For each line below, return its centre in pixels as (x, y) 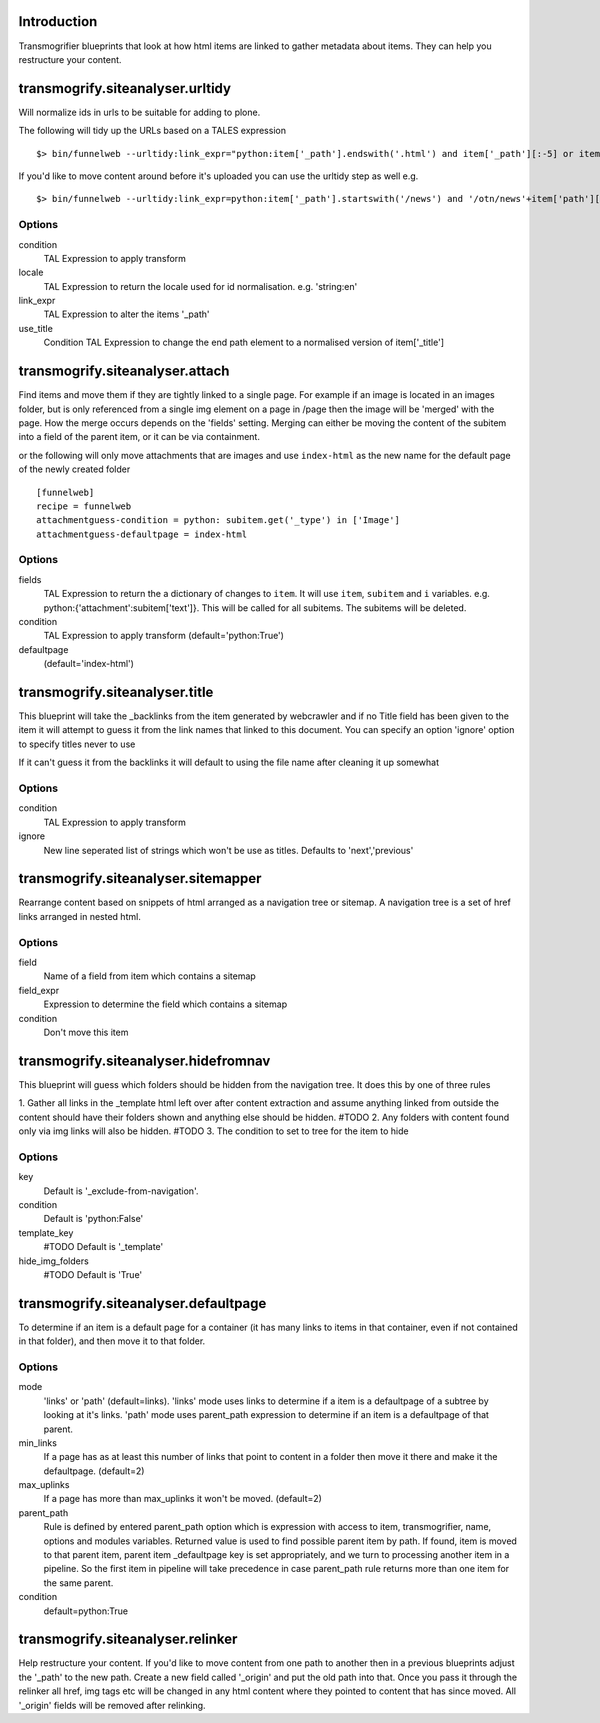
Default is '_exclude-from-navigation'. (121, 1191)
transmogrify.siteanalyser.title (116, 691)
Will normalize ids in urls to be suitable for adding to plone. (139, 112)
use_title (36, 328)
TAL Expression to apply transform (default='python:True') (164, 636)
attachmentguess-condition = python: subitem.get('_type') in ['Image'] (218, 520)
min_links (37, 1442)
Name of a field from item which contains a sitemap (150, 976)
